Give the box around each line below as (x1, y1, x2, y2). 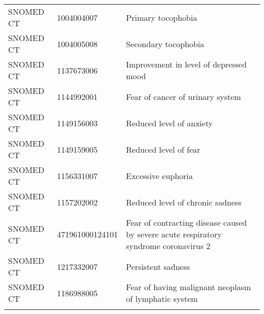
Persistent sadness (126, 260, 190, 272)
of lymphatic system (126, 293, 198, 304)
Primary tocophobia (126, 11, 197, 23)
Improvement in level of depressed (126, 58, 247, 70)
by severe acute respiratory (126, 228, 222, 240)
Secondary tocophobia (126, 38, 205, 50)
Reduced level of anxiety (126, 117, 213, 129)
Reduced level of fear (126, 143, 201, 155)
